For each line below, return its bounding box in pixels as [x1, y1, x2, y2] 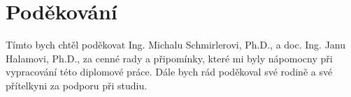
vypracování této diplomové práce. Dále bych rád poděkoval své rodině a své [6, 64, 333, 79]
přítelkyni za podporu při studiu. [6, 78, 148, 92]
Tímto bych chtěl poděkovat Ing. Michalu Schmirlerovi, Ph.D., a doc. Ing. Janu [6, 37, 346, 52]
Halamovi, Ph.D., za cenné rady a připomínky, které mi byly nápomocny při [6, 51, 333, 65]
